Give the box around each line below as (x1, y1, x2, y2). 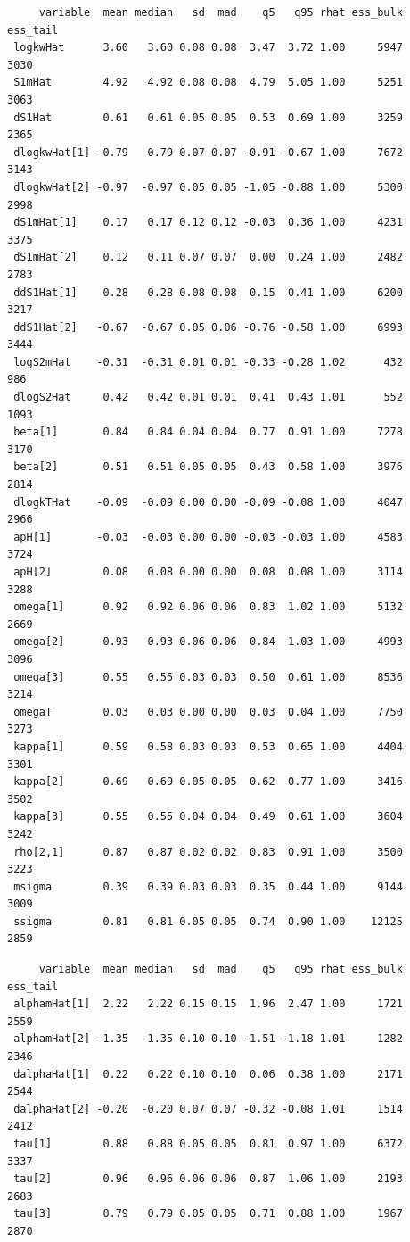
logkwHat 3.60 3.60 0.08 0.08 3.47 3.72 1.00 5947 (13, 41, 403, 54)
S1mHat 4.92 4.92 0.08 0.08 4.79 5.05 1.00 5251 (13, 76, 403, 89)
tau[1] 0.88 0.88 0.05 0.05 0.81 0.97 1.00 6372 (13, 1138, 403, 1150)
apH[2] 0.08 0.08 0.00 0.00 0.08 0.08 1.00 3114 (13, 566, 403, 578)
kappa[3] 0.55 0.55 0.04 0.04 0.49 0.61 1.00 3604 (13, 810, 403, 824)
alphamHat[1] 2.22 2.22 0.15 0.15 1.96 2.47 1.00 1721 (13, 998, 403, 1011)
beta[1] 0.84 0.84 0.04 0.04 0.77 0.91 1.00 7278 (13, 426, 403, 439)
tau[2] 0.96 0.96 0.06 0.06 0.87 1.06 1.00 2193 (13, 1172, 403, 1186)
